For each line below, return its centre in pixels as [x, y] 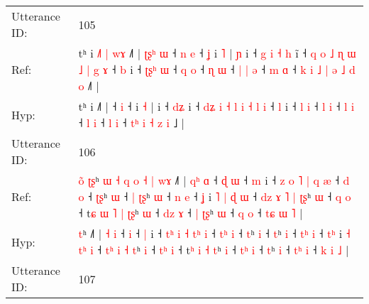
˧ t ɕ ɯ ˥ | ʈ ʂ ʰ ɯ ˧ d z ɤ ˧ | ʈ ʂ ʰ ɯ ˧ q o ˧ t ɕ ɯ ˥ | [191, 213]
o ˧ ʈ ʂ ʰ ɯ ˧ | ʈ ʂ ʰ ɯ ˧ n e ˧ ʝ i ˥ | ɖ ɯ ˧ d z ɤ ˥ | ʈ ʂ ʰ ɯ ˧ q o [215, 196]
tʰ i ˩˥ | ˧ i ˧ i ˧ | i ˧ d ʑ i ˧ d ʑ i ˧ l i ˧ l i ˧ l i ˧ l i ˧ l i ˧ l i [216, 106]
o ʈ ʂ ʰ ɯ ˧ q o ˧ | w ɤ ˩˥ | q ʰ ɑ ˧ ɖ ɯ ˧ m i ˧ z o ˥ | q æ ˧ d [214, 180]
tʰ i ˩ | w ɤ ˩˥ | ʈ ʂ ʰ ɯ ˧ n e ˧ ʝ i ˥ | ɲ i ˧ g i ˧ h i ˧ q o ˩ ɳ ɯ [217, 53]
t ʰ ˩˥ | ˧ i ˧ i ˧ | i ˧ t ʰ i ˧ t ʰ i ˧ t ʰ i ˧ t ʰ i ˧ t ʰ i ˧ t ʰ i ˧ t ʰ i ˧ [214, 233]
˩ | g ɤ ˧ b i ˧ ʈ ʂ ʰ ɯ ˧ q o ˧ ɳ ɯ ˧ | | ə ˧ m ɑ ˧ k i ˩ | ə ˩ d [217, 69]
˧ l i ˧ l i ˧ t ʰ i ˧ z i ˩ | [132, 123]
